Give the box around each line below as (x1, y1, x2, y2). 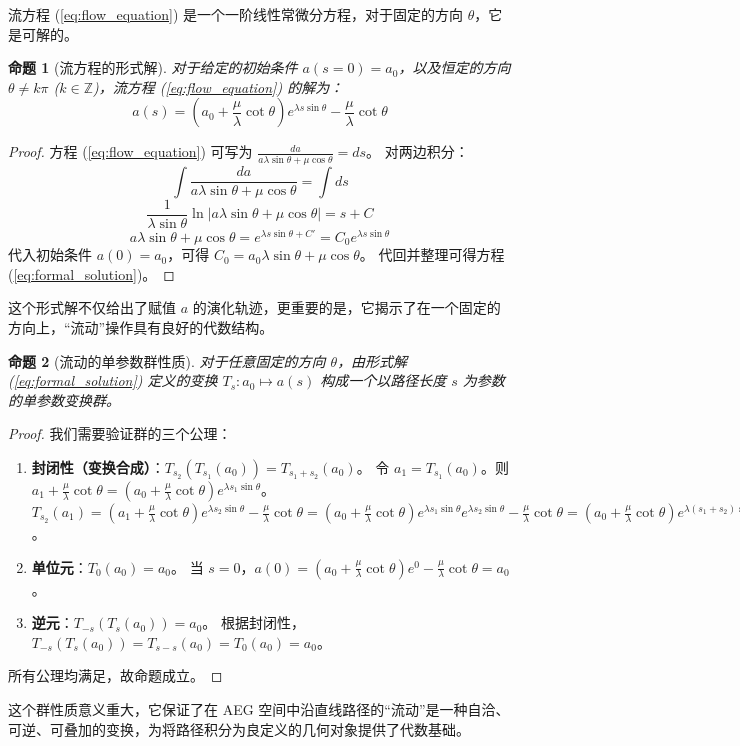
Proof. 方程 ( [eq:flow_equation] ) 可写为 (8, 141, 253, 162)
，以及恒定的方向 (398, 57, 511, 78)
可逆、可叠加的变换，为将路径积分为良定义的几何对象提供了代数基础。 (8, 718, 470, 739)
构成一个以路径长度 (320, 370, 447, 391)
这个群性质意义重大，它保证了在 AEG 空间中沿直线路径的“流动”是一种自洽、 (8, 699, 510, 719)
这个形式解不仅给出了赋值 (8, 297, 176, 318)
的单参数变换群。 (8, 389, 120, 410)
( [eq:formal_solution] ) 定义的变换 (8, 370, 218, 391)
